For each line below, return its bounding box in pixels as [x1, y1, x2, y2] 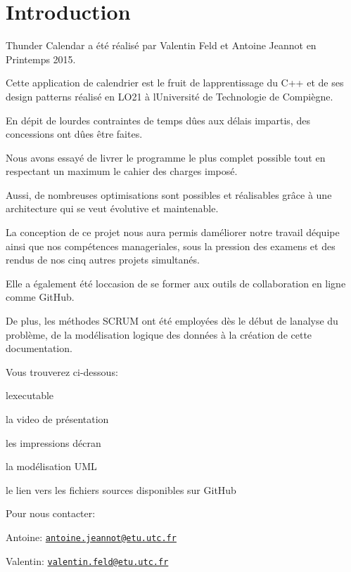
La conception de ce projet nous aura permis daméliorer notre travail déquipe [6, 225, 340, 240]
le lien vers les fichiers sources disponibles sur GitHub [6, 482, 236, 497]
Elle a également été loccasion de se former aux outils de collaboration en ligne [6, 275, 346, 290]
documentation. [6, 341, 72, 356]
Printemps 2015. [6, 51, 76, 66]
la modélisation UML [6, 459, 97, 474]
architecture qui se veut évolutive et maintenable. [6, 201, 219, 216]
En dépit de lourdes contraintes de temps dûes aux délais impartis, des [6, 112, 310, 127]
